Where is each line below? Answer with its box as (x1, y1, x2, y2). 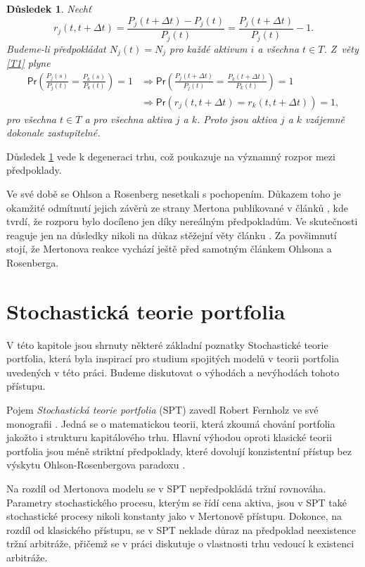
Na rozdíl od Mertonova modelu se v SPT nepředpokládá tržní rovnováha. (6, 481, 326, 496)
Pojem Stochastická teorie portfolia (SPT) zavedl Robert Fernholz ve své (6, 402, 319, 417)
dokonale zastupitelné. (6, 125, 101, 140)
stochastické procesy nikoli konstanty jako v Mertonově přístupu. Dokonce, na (6, 509, 342, 523)
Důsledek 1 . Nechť (6, 1, 91, 15)
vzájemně (305, 111, 345, 126)
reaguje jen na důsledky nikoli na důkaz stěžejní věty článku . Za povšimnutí (6, 227, 337, 242)
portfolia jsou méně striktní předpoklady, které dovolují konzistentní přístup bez (6, 443, 352, 458)
